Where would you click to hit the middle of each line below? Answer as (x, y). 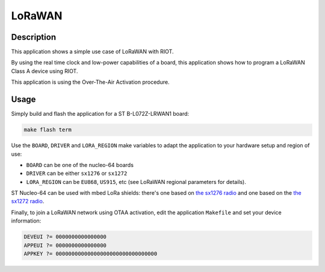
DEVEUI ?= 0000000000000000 (65, 237)
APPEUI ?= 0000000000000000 (65, 245)
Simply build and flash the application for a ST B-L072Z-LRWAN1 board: (100, 114)
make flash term (48, 130)
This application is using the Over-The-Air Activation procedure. (90, 82)
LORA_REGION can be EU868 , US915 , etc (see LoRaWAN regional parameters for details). (136, 182)
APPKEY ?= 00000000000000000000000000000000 (91, 254)
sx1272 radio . (28, 201)
